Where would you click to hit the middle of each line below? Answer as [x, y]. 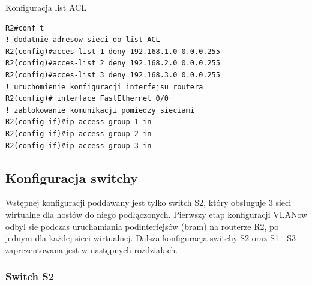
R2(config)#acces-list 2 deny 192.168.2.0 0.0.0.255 [113, 63]
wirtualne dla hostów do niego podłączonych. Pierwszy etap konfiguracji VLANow [157, 214]
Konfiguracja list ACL [46, 7]
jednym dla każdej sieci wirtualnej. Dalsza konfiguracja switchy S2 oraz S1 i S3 [151, 238]
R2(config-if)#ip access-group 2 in [79, 133]
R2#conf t [25, 28]
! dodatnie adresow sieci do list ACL [83, 40]
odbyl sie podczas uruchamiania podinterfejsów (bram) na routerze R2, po [142, 226]
